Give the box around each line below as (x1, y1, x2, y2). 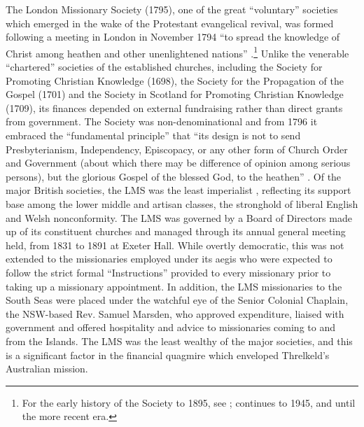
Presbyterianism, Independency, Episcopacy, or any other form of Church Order (6, 141, 348, 156)
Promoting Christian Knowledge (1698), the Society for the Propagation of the (6, 73, 344, 87)
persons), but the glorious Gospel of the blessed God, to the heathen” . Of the (6, 169, 342, 183)
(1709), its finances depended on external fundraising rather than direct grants (6, 100, 343, 115)
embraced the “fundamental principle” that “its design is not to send (6, 128, 301, 142)
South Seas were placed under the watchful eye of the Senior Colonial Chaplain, (6, 293, 349, 307)
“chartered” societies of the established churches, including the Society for (6, 59, 323, 74)
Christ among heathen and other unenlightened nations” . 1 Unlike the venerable (6, 43, 349, 60)
